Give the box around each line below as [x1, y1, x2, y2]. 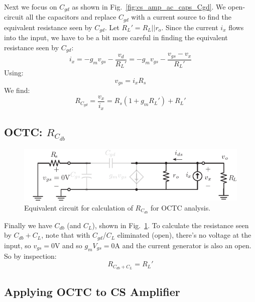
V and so [54, 240, 82, 250]
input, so [4, 240, 31, 250]
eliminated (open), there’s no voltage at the [117, 230, 251, 240]
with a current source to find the [131, 12, 232, 22]
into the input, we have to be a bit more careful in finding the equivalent [4, 32, 228, 43]
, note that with [41, 230, 90, 240]
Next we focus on [4, 2, 57, 12]
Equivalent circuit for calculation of [24, 203, 133, 213]
